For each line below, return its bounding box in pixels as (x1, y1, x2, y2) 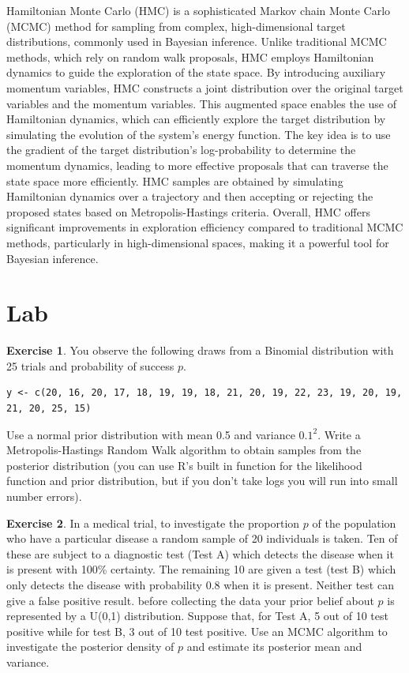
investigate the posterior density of (6, 638, 174, 655)
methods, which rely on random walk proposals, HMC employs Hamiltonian (6, 48, 374, 65)
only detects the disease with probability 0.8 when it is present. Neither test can (6, 576, 394, 592)
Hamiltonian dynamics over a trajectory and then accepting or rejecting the (6, 188, 373, 205)
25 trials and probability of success (6, 357, 174, 374)
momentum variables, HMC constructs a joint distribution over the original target (6, 79, 403, 96)
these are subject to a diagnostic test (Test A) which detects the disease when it (6, 545, 394, 562)
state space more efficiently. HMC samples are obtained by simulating (6, 172, 343, 189)
